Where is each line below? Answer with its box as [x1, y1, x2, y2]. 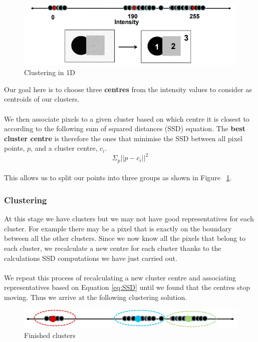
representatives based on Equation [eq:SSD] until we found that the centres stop [4, 282, 250, 292]
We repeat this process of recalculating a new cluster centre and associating [4, 272, 236, 282]
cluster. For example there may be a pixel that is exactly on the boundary [4, 223, 232, 233]
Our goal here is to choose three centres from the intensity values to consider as [4, 84, 252, 94]
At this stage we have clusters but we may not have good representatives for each [4, 213, 254, 224]
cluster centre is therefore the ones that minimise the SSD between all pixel [4, 133, 242, 143]
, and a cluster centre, [31, 143, 98, 153]
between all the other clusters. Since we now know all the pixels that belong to [4, 233, 246, 243]
